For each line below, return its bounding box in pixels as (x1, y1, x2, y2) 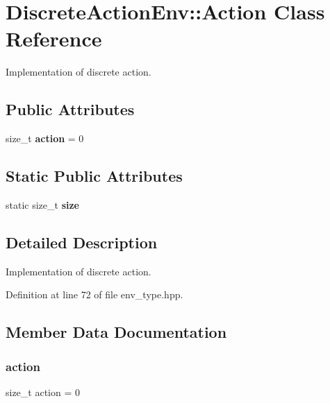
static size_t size (6, 197, 79, 212)
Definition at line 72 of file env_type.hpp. (6, 287, 183, 302)
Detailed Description (6, 231, 158, 252)
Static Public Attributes (6, 165, 183, 187)
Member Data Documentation (6, 321, 227, 343)
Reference (6, 24, 102, 53)
